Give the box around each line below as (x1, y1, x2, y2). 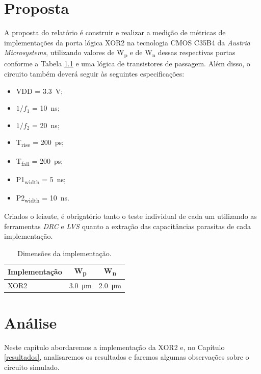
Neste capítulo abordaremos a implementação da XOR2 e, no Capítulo (4, 341, 225, 352)
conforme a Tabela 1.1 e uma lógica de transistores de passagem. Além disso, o (4, 58, 250, 69)
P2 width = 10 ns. (16, 192, 69, 204)
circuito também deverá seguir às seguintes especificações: (4, 68, 185, 79)
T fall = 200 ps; (16, 155, 63, 167)
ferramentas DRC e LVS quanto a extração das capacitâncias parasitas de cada (4, 220, 251, 231)
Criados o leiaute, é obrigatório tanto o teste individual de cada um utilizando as (4, 210, 257, 221)
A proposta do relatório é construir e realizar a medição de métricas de (4, 27, 226, 38)
